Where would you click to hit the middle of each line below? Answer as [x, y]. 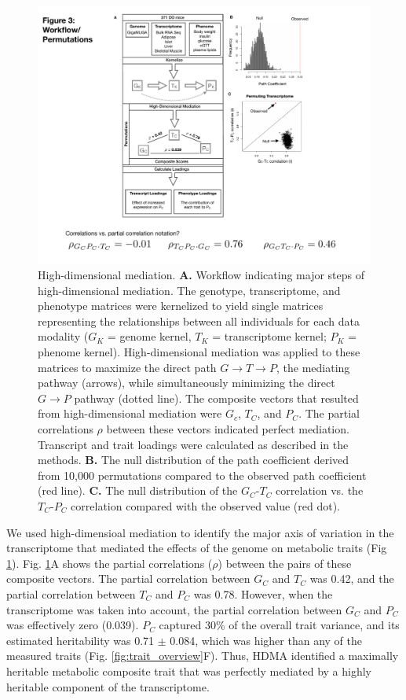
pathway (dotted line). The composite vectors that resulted [216, 398]
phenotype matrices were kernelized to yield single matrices [181, 306]
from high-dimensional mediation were [130, 413]
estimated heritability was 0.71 [80, 640]
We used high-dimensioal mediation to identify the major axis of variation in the [200, 532]
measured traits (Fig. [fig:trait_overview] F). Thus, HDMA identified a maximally [203, 656]
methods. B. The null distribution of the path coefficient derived [194, 460]
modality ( [63, 336]
